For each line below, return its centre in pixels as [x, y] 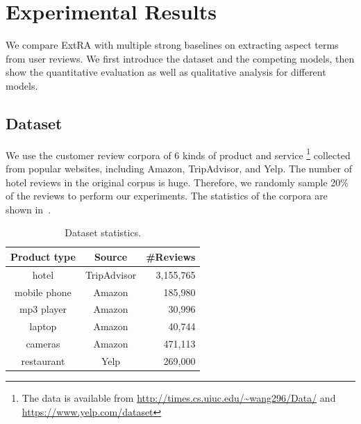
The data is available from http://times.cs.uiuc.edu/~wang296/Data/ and [179, 398]
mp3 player [43, 309]
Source [111, 256]
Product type [43, 256]
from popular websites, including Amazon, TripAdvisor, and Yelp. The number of [179, 168]
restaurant [43, 360]
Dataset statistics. [103, 233]
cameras [43, 344]
